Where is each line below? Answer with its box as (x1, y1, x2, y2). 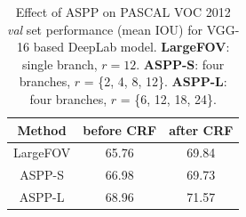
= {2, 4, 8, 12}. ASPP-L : (83, 72, 227, 91)
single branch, (22, 54, 98, 73)
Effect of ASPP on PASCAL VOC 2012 (15, 3, 231, 20)
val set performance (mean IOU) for (7, 20, 202, 38)
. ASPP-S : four (136, 54, 225, 73)
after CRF (169, 120, 234, 139)
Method (17, 120, 67, 139)
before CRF (83, 120, 157, 139)
